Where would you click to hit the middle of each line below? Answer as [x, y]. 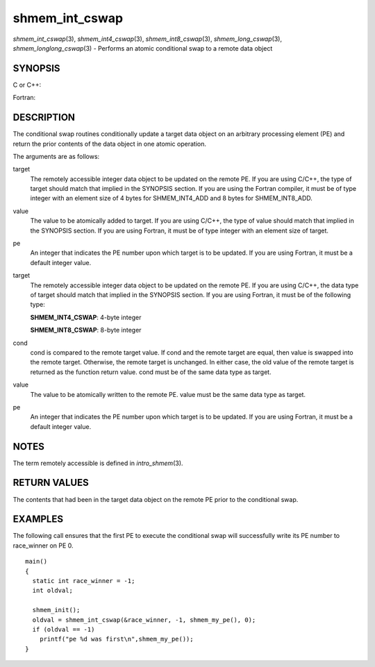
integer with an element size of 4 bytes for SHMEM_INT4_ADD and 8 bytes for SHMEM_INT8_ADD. [171, 199]
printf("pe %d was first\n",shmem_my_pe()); [116, 639]
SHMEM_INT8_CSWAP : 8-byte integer [86, 330]
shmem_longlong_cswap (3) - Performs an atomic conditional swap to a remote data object [143, 48]
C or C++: [27, 85]
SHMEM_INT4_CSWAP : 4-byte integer [86, 317]
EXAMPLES [38, 520]
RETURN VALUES [51, 483]
